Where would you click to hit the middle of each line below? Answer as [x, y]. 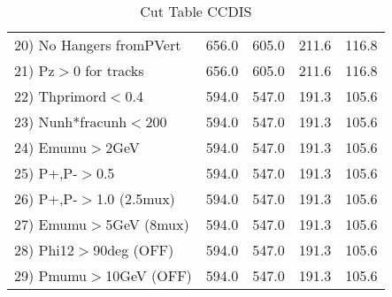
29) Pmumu [51, 275]
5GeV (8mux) [147, 224]
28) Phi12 [44, 250]
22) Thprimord [61, 96]
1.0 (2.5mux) [135, 198]
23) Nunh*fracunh [71, 122]
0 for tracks [108, 70]
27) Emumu [51, 224]
